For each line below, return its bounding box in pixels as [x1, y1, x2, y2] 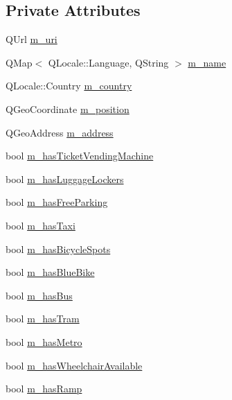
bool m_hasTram [6, 311, 80, 326]
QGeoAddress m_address [6, 125, 114, 139]
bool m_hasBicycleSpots [6, 241, 111, 256]
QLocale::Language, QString [48, 55, 169, 69]
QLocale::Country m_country [6, 78, 132, 93]
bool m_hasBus [6, 288, 73, 302]
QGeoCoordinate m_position [6, 101, 130, 116]
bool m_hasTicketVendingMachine [6, 148, 154, 163]
